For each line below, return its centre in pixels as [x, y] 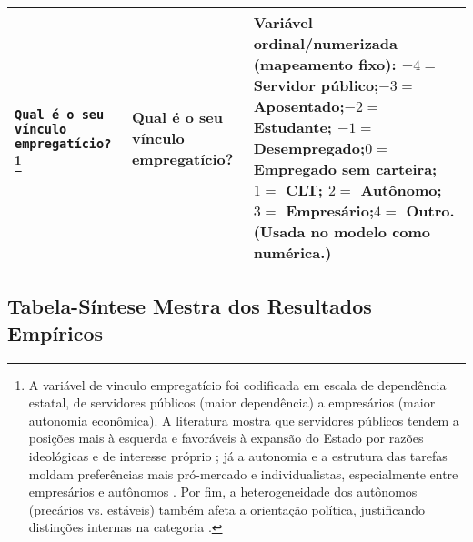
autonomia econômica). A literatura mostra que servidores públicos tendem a [244, 420]
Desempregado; [309, 148]
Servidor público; [316, 85]
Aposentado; [299, 106]
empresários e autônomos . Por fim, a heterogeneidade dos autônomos [223, 492]
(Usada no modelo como [342, 231]
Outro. [430, 211]
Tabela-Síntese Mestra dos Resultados [190, 306]
